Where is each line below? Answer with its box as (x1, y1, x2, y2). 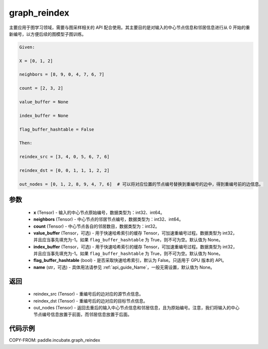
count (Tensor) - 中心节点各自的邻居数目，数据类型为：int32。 (33, 223, 160, 229)
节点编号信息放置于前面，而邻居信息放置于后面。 (33, 311, 132, 318)
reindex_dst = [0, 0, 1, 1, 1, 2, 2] (19, 167, 110, 173)
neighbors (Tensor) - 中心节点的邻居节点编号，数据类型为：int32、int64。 (33, 216, 184, 222)
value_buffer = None (19, 99, 68, 105)
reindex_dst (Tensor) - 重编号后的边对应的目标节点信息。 (33, 298, 148, 303)
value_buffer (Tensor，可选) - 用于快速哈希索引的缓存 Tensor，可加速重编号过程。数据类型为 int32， (33, 230, 237, 236)
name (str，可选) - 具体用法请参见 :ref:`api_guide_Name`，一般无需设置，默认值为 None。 (33, 264, 215, 270)
